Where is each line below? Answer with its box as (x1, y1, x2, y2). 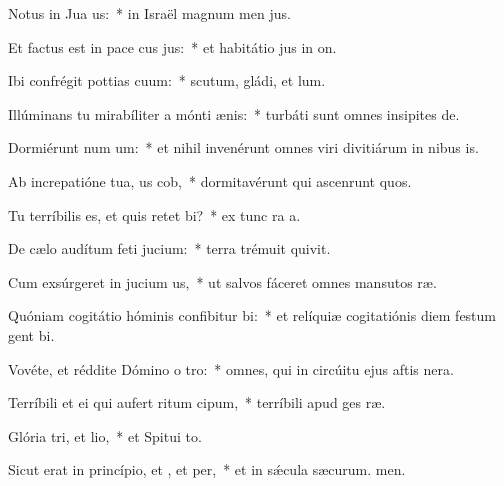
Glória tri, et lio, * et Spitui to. (8, 425, 202, 446)
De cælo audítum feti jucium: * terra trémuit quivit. (8, 238, 331, 259)
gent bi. (8, 324, 55, 345)
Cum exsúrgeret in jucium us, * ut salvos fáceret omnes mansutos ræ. (8, 271, 437, 292)
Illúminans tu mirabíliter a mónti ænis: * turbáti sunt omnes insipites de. (8, 103, 460, 124)
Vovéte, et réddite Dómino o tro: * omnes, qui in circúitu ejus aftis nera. (8, 358, 454, 379)
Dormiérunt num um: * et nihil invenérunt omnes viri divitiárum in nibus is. (8, 137, 479, 158)
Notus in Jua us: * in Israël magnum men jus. (8, 3, 291, 23)
